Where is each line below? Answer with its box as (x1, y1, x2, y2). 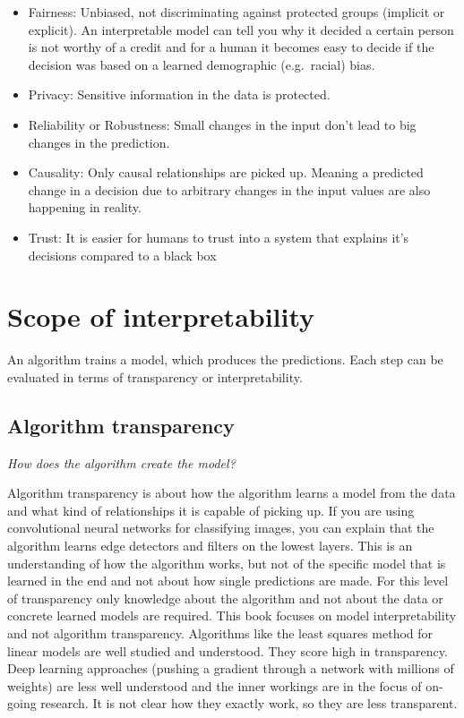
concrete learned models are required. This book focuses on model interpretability (7, 606, 457, 625)
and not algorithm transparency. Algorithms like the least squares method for (7, 623, 434, 642)
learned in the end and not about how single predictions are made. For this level (7, 571, 449, 590)
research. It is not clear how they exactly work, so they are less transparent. (40, 694, 458, 713)
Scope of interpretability (7, 298, 315, 335)
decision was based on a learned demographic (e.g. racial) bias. (28, 55, 375, 73)
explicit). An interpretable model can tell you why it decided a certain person (28, 20, 454, 38)
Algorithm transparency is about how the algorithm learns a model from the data (7, 483, 456, 502)
